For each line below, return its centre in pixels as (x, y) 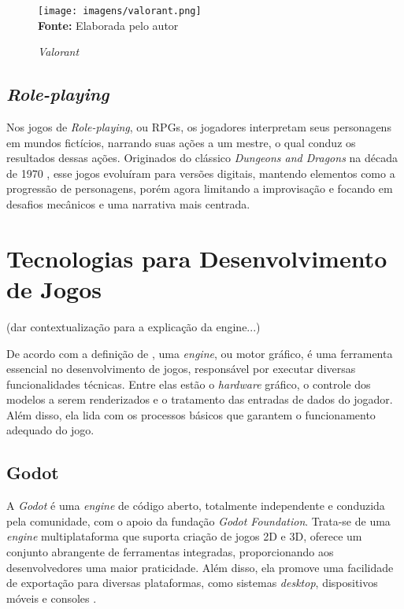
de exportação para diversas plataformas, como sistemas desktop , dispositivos (192, 583)
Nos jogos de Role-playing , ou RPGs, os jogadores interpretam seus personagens (199, 127)
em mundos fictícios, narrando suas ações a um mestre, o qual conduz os (181, 142)
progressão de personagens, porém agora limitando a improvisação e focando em (200, 188)
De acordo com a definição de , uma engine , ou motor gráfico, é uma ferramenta (200, 353)
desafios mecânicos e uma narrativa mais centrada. (128, 204)
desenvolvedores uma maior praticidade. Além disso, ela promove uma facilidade (200, 567)
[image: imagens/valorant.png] (120, 11)
